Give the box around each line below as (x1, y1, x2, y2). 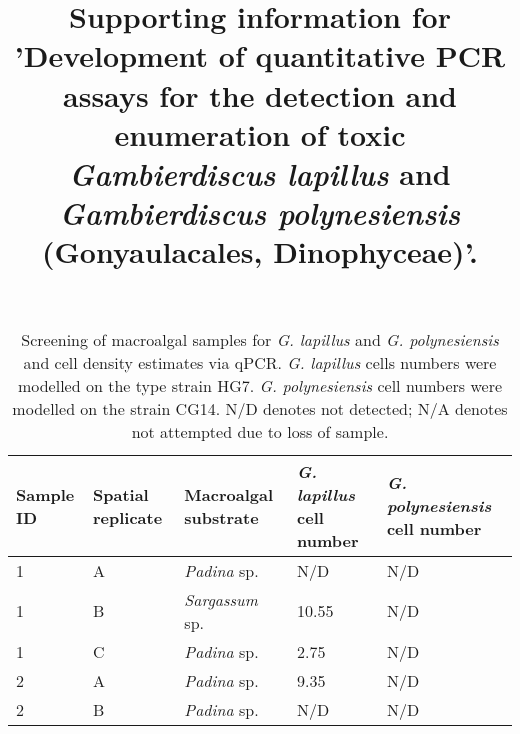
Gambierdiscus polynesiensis (59, 192, 461, 234)
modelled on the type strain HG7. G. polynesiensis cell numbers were (17, 373, 503, 397)
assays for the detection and (63, 74, 457, 115)
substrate (184, 505, 259, 529)
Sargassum (184, 587, 258, 611)
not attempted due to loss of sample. (131, 419, 389, 443)
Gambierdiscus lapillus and (69, 152, 451, 194)
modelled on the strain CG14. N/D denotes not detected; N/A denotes (12, 396, 508, 420)
